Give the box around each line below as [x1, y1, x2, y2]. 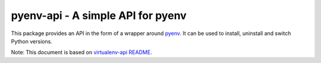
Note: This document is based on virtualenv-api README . [11, 49, 152, 56]
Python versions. [11, 37, 53, 45]
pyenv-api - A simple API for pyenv [11, 9, 187, 22]
